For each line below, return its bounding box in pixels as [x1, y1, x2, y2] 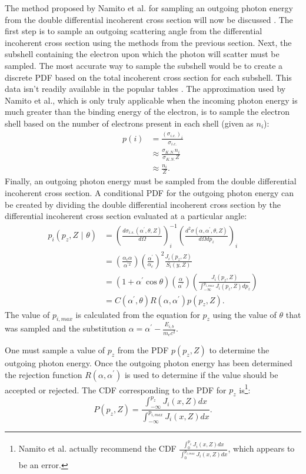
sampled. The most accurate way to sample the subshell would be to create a [5, 59, 283, 71]
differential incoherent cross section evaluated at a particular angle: [5, 210, 247, 222]
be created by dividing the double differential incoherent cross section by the [5, 198, 281, 210]
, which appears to [228, 442, 295, 455]
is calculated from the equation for [75, 308, 200, 320]
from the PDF [117, 343, 169, 356]
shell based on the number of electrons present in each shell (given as [5, 117, 254, 129]
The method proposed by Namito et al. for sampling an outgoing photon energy [5, 2, 293, 14]
